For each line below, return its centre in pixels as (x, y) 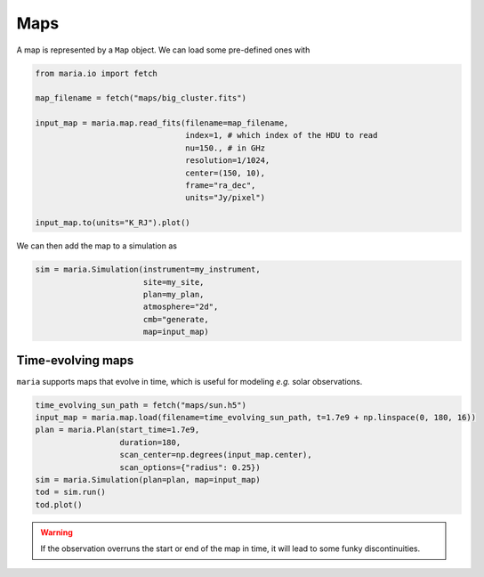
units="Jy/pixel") (226, 198)
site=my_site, (173, 282)
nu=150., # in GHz (226, 148)
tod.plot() (59, 504)
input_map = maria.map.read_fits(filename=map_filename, (162, 123)
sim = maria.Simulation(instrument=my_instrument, (148, 270)
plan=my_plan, (173, 294)
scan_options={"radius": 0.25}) (190, 467)
